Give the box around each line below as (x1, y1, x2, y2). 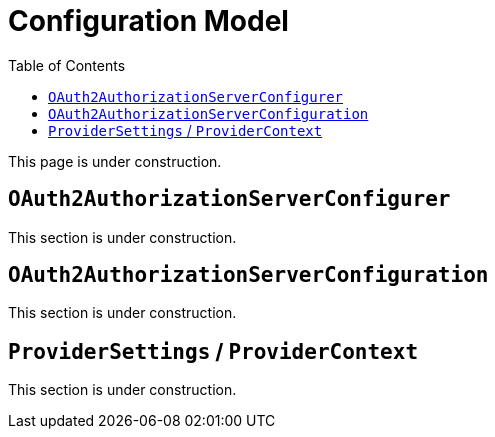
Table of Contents (8, 56, 126, 74)
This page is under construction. (8, 152, 222, 170)
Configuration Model (8, 4, 289, 38)
